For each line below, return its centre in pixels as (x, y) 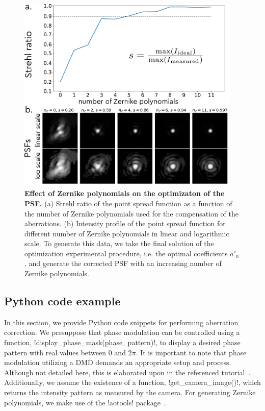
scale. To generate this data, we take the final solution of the (119, 243)
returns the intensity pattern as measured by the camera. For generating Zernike (130, 392)
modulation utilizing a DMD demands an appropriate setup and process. (118, 362)
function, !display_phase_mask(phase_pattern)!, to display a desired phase (122, 342)
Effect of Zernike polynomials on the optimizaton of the (125, 193)
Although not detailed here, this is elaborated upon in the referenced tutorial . (127, 372)
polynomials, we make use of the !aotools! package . (85, 402)
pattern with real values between (55, 352)
